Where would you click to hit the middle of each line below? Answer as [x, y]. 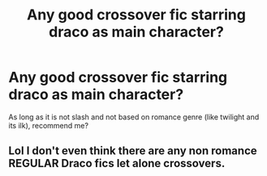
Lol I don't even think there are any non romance [133, 151]
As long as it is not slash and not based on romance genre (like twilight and [134, 117]
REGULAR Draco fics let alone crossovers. [117, 163]
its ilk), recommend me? [49, 125]
